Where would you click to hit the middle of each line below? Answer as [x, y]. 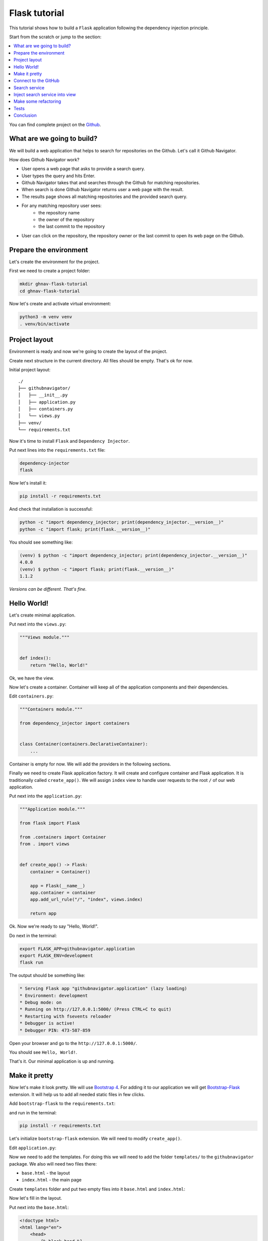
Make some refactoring [37, 101]
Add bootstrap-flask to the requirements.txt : [62, 1103]
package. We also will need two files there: [53, 1164]
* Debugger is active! [47, 1023]
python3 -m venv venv [46, 317]
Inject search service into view [45, 95]
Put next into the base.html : [39, 1207]
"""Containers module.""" [51, 709]
